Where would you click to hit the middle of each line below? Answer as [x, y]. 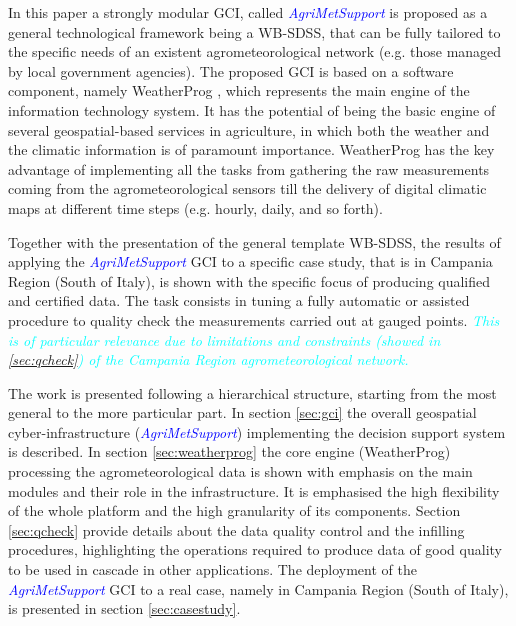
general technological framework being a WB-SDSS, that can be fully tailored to [254, 31]
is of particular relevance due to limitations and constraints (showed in [224, 339]
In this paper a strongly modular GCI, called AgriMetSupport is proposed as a [248, 12]
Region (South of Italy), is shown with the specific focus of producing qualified [249, 280]
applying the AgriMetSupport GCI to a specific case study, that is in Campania [250, 261]
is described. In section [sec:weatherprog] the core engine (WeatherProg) [229, 451]
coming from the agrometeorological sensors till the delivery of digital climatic [247, 188]
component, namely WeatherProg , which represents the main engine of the [239, 90]
